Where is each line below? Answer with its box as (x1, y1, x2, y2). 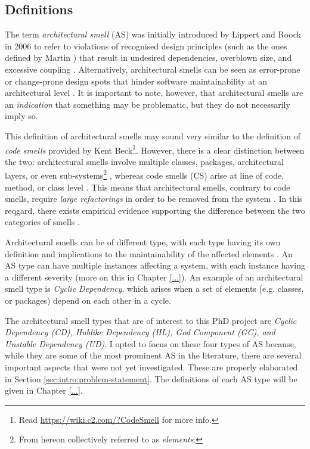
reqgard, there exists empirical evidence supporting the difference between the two (5, 204, 305, 216)
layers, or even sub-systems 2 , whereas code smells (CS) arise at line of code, (5, 167, 284, 182)
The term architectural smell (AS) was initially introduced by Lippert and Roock (5, 28, 301, 40)
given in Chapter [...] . (5, 384, 83, 397)
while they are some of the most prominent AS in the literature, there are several (5, 349, 302, 361)
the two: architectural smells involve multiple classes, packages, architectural (5, 155, 284, 167)
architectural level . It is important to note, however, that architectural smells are (5, 86, 303, 99)
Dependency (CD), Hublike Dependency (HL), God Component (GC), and (5, 326, 275, 338)
